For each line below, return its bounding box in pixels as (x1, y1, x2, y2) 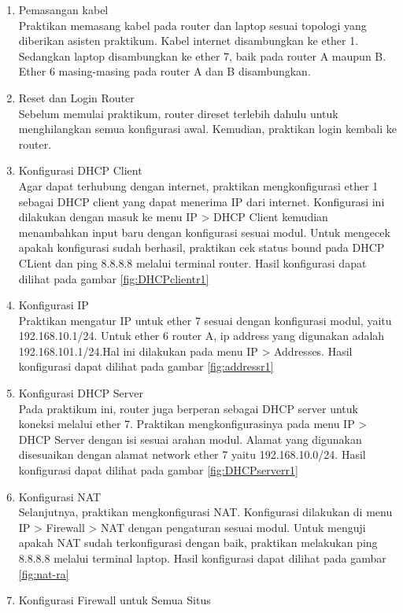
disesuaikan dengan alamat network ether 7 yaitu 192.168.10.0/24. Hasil (18, 446, 366, 463)
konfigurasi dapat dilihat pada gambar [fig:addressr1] (18, 358, 274, 375)
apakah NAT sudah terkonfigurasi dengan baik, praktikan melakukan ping (18, 534, 378, 551)
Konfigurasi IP (18, 297, 89, 313)
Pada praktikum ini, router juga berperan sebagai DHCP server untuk (18, 400, 358, 416)
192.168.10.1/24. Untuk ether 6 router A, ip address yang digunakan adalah (18, 327, 385, 344)
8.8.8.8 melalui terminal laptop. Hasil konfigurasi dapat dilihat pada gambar (18, 550, 386, 566)
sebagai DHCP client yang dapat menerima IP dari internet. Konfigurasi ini (18, 193, 385, 209)
